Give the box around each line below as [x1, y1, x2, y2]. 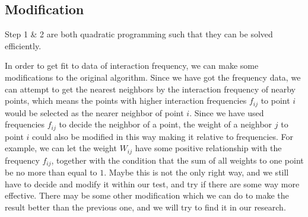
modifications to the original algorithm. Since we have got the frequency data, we [5, 71, 301, 83]
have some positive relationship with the [135, 142, 282, 154]
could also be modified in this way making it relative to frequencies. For [32, 130, 294, 142]
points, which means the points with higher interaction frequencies [5, 94, 247, 107]
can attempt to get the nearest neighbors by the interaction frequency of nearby [5, 82, 296, 95]
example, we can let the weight [5, 142, 117, 154]
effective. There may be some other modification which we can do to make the [5, 189, 289, 202]
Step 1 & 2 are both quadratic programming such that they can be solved [5, 28, 273, 40]
